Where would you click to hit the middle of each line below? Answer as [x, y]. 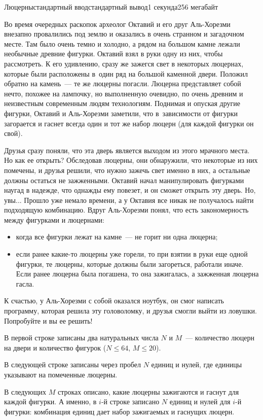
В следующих [25, 391]
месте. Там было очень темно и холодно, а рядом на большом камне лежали [122, 43]
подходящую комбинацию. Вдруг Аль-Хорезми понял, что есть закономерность [126, 210]
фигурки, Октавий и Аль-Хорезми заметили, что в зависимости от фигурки [121, 113]
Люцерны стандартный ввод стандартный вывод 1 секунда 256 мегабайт [111, 7]
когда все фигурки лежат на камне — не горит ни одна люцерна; [117, 237]
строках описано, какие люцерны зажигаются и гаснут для [148, 391]
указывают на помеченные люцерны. [61, 374]
